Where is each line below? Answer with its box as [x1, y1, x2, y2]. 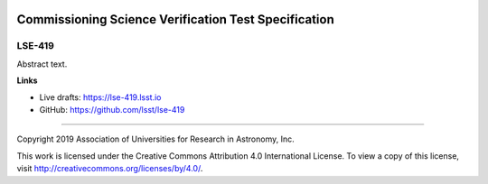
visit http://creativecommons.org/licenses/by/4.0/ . [16, 163, 203, 174]
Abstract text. [16, 59, 68, 69]
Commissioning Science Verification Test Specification [16, 12, 334, 27]
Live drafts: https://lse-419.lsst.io [39, 91, 162, 103]
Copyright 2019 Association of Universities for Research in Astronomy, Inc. [16, 133, 295, 144]
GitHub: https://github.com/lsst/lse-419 [39, 104, 185, 115]
